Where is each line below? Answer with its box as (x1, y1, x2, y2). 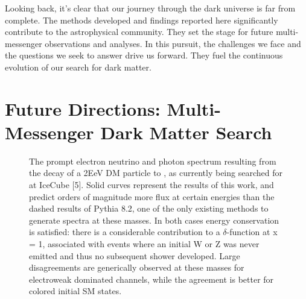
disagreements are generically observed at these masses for (29, 261, 244, 274)
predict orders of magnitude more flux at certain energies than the (29, 190, 275, 203)
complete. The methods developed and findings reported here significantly (5, 13, 278, 26)
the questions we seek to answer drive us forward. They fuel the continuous (5, 49, 283, 61)
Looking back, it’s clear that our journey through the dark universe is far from (5, 2, 296, 14)
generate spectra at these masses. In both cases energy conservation (29, 213, 279, 226)
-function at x (226, 225, 278, 238)
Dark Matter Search (100, 119, 272, 144)
